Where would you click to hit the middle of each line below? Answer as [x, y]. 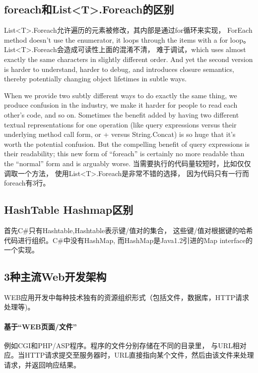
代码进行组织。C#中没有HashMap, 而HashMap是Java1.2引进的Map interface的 [128, 240]
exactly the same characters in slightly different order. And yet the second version [129, 59]
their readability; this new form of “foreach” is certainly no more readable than [124, 154]
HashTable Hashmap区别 [69, 210]
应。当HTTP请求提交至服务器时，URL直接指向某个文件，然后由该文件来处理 [129, 355]
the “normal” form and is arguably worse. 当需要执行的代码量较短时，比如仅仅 [128, 163]
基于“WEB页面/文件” [40, 326]
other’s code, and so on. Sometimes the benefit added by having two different [122, 114]
